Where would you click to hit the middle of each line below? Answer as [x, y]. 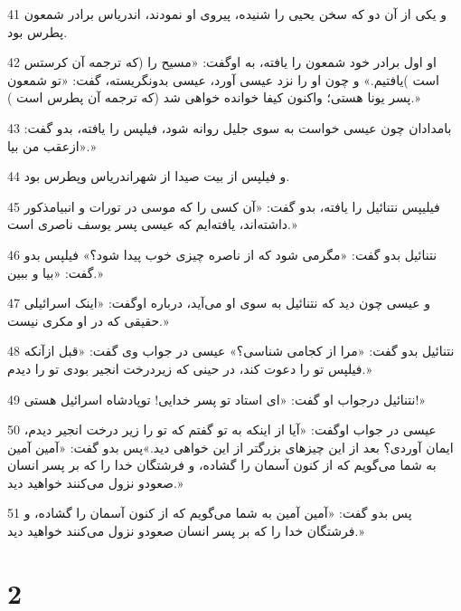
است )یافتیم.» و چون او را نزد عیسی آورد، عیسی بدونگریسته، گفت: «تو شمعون [223, 79]
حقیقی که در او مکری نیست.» [88, 320]
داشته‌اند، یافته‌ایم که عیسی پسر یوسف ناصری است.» [152, 224]
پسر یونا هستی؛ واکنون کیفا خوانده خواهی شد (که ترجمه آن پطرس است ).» [214, 97]
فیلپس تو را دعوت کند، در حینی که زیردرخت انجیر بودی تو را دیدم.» [190, 368]
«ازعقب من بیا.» [52, 145]
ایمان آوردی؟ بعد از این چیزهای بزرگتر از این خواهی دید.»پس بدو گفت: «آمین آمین [230, 447]
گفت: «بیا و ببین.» [55, 272]
